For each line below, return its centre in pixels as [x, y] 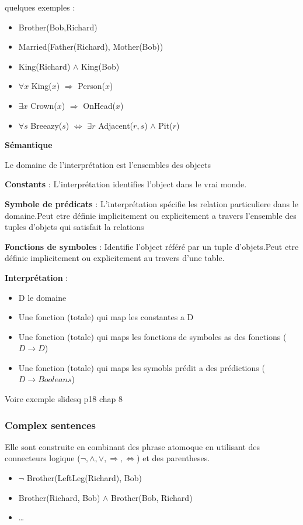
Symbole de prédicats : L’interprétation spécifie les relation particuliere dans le [151, 203]
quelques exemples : [40, 7]
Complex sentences [50, 425]
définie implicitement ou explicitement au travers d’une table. [115, 258]
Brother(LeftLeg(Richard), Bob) [84, 478]
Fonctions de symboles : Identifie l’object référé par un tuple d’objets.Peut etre [152, 246]
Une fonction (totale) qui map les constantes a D [106, 317]
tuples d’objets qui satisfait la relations [74, 227]
